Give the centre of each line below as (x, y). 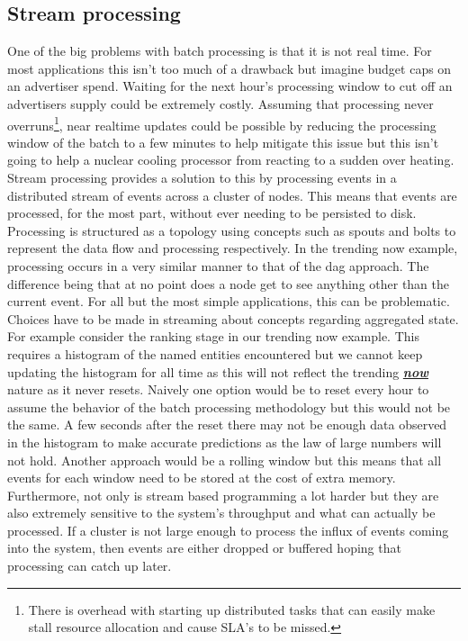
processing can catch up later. (90, 566)
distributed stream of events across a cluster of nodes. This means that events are (232, 195)
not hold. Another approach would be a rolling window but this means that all (225, 460)
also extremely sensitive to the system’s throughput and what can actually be (221, 513)
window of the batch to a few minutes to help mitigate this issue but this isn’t (223, 142)
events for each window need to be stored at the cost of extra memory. (202, 478)
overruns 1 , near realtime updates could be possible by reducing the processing (222, 123)
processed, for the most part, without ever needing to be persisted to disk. (212, 213)
